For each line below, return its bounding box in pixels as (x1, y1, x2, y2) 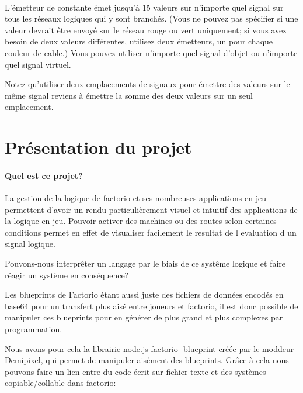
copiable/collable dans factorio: (5, 377, 116, 389)
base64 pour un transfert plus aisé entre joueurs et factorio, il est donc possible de (5, 299, 298, 312)
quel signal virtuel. (5, 58, 71, 70)
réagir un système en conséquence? (5, 268, 129, 281)
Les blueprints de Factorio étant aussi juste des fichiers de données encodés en (5, 288, 284, 301)
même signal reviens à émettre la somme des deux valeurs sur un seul (5, 89, 253, 101)
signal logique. (5, 237, 55, 250)
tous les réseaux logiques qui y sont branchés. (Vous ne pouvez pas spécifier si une (5, 12, 298, 25)
